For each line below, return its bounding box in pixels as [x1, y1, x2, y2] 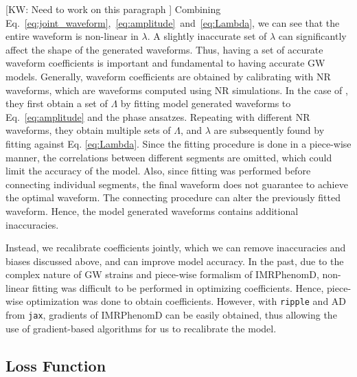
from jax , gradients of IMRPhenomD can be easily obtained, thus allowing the [5, 308, 337, 322]
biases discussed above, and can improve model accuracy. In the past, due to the [5, 253, 344, 268]
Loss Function [5, 354, 106, 376]
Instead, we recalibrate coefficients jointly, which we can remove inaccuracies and [5, 240, 346, 255]
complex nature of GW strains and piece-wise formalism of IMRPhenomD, [5, 267, 319, 282]
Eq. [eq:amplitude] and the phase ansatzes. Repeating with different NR [5, 109, 310, 124]
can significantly [278, 29, 347, 43]
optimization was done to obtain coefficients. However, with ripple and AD [26, 294, 347, 308]
